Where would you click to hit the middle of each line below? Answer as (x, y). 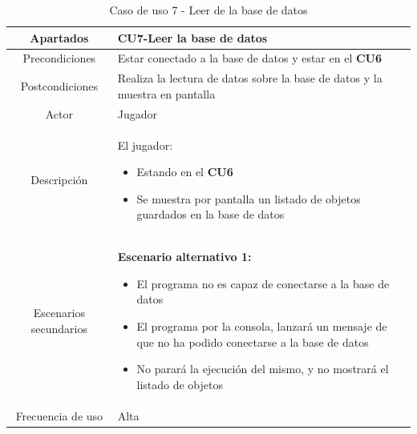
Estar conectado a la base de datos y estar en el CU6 (250, 58)
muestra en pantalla (166, 93)
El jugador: (145, 145)
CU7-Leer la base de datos (192, 37)
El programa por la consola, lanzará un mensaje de (262, 325)
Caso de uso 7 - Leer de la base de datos (208, 10)
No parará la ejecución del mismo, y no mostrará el (263, 369)
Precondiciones (59, 58)
